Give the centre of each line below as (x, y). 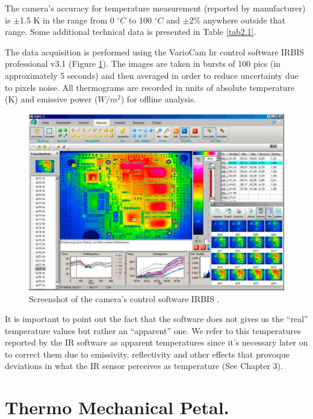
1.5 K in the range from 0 (67, 20)
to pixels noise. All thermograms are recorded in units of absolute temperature (150, 87)
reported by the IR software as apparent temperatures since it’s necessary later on (156, 342)
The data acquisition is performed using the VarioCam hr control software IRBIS (155, 51)
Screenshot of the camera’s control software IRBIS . (124, 298)
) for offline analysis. (158, 99)
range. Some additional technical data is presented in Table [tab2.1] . (131, 32)
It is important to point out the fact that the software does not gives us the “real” (156, 319)
